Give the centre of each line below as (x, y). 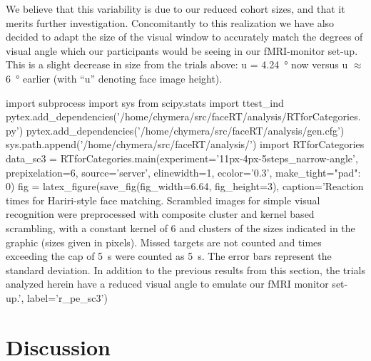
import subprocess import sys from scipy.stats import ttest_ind (145, 102)
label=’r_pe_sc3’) (67, 297)
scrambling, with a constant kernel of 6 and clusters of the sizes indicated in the (181, 227)
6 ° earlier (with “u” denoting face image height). (114, 78)
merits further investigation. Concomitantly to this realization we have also (170, 22)
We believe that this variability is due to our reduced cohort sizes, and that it (176, 9)
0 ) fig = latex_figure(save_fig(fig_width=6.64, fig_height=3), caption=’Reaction (185, 186)
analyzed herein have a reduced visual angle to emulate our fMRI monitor (167, 284)
